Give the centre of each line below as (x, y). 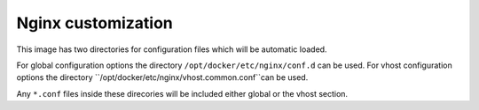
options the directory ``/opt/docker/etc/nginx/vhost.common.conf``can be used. (162, 77)
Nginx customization (94, 23)
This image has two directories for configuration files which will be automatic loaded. (172, 49)
